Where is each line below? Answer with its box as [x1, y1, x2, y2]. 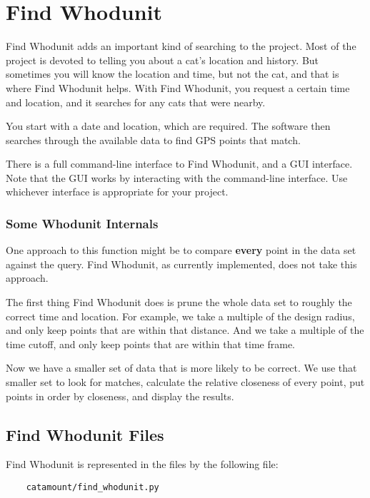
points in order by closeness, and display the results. [6, 388, 234, 403]
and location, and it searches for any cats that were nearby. [6, 94, 266, 109]
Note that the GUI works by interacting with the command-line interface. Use [6, 170, 348, 185]
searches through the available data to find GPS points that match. [6, 132, 301, 147]
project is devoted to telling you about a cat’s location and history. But [6, 52, 319, 67]
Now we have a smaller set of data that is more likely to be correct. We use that [6, 360, 357, 375]
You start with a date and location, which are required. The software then [6, 118, 331, 133]
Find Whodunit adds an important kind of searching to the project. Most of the [6, 39, 356, 54]
